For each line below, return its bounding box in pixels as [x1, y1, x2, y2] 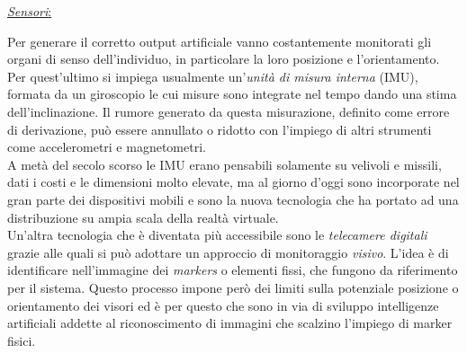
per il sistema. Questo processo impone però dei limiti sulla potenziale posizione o [7, 278, 459, 296]
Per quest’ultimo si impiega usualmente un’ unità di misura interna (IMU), [7, 66, 418, 85]
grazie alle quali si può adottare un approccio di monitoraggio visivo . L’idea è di [7, 243, 449, 261]
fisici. [7, 331, 36, 349]
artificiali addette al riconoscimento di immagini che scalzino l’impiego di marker [7, 313, 453, 332]
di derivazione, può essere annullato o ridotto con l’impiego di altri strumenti [7, 119, 432, 138]
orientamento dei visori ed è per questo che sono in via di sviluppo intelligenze [7, 296, 439, 314]
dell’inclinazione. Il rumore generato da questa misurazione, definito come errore [7, 101, 450, 120]
